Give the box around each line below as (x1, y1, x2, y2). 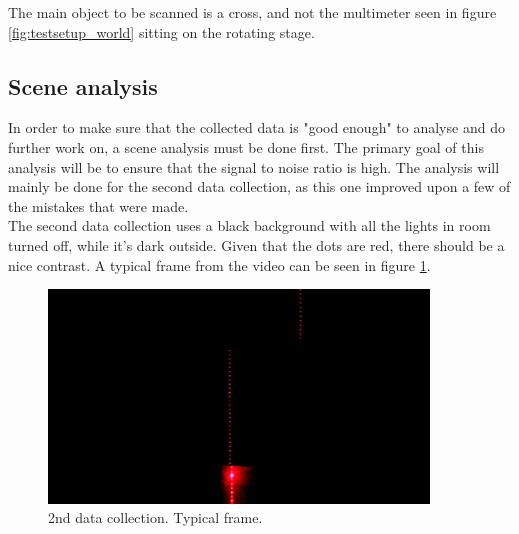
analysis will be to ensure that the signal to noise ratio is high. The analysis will (8, 156, 500, 177)
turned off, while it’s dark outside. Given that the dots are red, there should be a (8, 234, 505, 255)
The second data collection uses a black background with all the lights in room (8, 215, 491, 236)
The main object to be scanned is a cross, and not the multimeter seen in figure (8, 2, 497, 22)
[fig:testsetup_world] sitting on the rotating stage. (8, 21, 315, 42)
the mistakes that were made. (8, 195, 189, 216)
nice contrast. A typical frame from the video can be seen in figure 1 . (8, 254, 431, 275)
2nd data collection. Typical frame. (48, 507, 263, 528)
